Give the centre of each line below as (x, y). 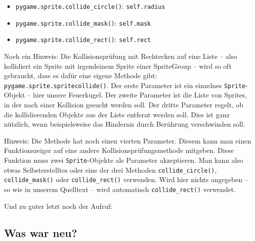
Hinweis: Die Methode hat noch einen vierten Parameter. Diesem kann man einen (128, 140)
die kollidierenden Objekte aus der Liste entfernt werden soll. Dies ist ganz (117, 114)
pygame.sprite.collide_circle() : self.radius (90, 6)
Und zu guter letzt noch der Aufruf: (58, 206)
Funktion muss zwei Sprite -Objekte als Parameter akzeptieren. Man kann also (124, 160)
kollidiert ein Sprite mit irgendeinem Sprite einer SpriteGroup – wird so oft (118, 66)
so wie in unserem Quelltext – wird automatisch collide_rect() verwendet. (120, 189)
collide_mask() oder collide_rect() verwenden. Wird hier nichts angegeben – (126, 179)
